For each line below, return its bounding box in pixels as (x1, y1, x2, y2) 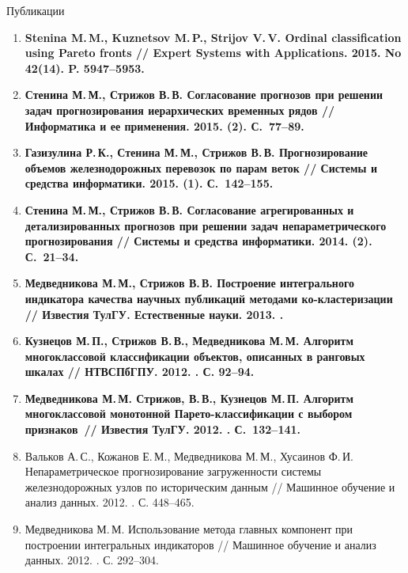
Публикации (6, 2, 65, 18)
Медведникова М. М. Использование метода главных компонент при (25, 521, 353, 537)
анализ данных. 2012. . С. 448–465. (25, 494, 195, 510)
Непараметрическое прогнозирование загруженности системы (25, 463, 322, 480)
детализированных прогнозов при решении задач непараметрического (25, 217, 387, 233)
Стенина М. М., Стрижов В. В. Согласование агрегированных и (25, 201, 354, 218)
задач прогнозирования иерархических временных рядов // (25, 101, 334, 118)
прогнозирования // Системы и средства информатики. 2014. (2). (25, 233, 372, 249)
